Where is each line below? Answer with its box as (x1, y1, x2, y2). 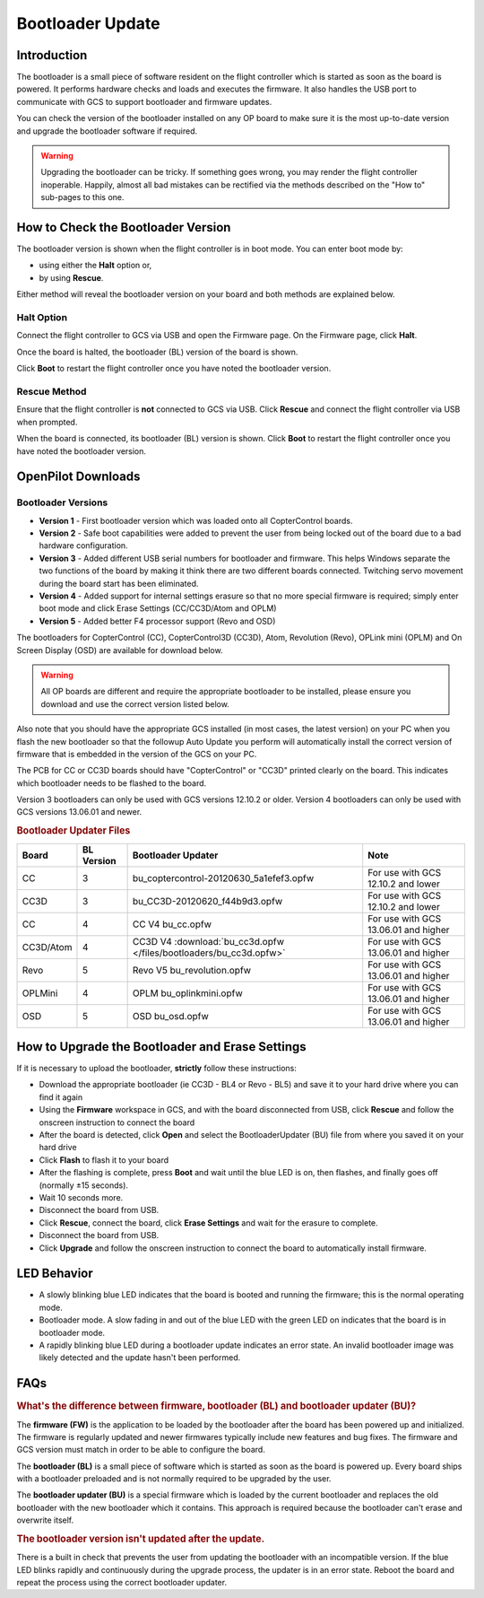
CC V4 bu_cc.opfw (132, 918, 212, 930)
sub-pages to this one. (40, 192, 125, 203)
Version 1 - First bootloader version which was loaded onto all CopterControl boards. (39, 515, 353, 526)
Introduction (16, 48, 88, 63)
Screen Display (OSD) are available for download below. (16, 644, 223, 655)
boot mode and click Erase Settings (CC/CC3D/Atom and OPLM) (39, 603, 277, 614)
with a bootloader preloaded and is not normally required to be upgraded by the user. (16, 1473, 332, 1484)
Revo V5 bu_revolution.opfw (132, 964, 251, 976)
